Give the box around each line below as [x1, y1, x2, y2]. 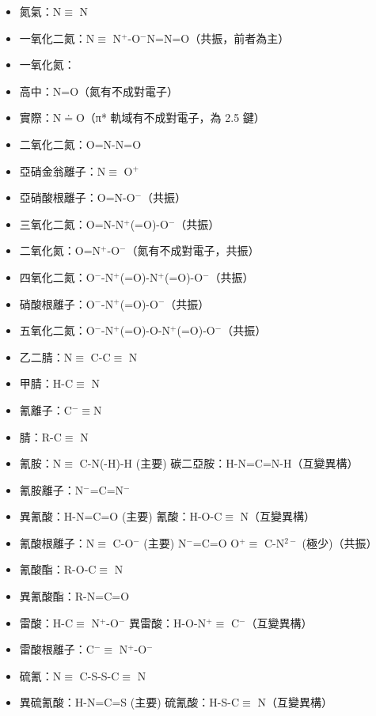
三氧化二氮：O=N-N [19, 215, 124, 232]
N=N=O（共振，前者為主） [146, 29, 290, 46]
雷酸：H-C [19, 614, 74, 631]
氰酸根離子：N [19, 534, 95, 551]
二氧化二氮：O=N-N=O [19, 135, 142, 152]
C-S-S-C [79, 667, 120, 684]
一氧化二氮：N [19, 29, 95, 46]
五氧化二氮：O [19, 322, 95, 339]
